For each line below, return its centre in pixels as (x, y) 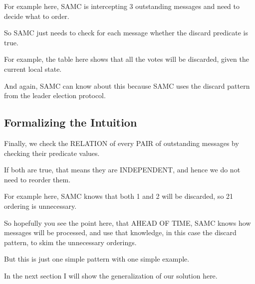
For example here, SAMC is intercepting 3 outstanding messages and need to (122, 6)
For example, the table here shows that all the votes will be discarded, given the (127, 59)
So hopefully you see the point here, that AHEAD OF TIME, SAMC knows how (127, 222)
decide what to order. (37, 16)
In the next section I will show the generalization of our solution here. (111, 275)
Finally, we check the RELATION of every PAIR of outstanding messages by (122, 143)
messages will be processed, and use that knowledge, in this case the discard (120, 232)
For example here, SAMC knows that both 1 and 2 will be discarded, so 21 (119, 196)
